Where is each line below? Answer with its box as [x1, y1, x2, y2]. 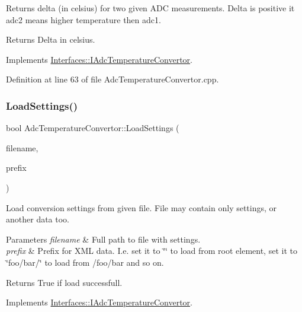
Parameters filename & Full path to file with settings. [6, 233, 201, 245]
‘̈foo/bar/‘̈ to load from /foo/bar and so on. [6, 256, 164, 268]
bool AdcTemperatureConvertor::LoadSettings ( [6, 122, 179, 134]
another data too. [6, 213, 70, 225]
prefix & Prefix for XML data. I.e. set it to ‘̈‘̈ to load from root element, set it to [6, 244, 297, 257]
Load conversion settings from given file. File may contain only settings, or [6, 201, 277, 214]
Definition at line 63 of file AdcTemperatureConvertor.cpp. [6, 73, 219, 85]
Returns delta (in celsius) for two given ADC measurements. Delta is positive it [6, 2, 295, 14]
